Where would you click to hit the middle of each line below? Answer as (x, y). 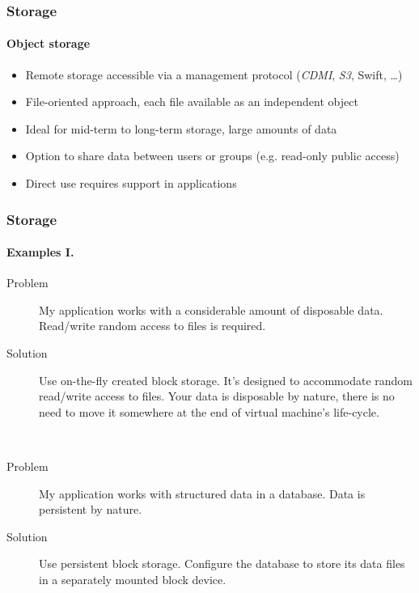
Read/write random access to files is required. (152, 326)
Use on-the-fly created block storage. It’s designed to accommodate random (226, 380)
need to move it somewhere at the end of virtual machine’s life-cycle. (209, 411)
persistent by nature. (91, 509)
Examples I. (40, 252)
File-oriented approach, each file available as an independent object (192, 102)
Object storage (49, 43)
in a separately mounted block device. (133, 579)
